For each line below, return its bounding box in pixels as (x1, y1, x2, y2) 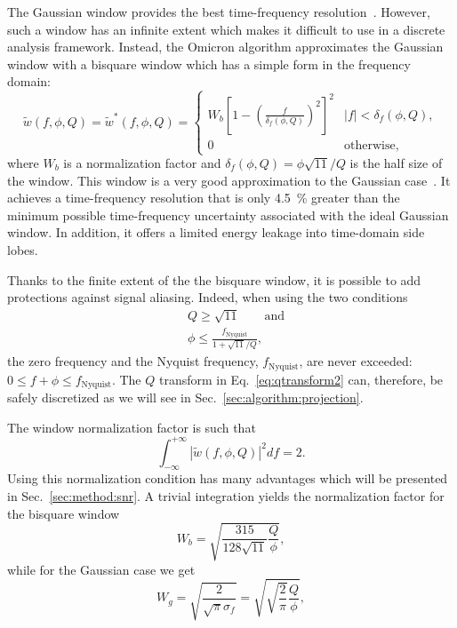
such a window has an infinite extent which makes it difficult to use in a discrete (7, 20, 445, 38)
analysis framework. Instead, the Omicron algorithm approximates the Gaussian (7, 37, 444, 56)
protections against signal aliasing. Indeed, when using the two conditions (7, 288, 408, 306)
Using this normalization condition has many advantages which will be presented (7, 469, 448, 488)
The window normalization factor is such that (7, 417, 256, 436)
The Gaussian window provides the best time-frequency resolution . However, (7, 3, 430, 20)
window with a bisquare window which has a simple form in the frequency (7, 54, 411, 73)
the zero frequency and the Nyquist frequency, (7, 352, 259, 370)
